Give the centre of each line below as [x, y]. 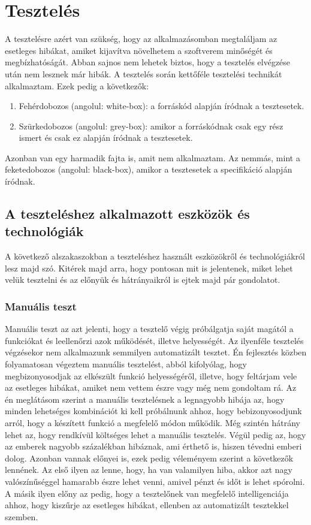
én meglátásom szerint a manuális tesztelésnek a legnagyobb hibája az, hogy [145, 399]
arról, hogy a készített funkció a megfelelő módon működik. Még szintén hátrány [153, 423]
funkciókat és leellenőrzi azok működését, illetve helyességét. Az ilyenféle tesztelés [154, 340]
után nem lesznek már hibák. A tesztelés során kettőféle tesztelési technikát [144, 73]
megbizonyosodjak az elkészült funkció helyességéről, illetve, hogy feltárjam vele [151, 375]
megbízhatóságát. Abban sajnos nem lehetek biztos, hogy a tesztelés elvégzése [148, 62]
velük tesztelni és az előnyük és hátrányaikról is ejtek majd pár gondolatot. [143, 280]
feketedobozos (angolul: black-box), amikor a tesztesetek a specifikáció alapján [149, 169]
